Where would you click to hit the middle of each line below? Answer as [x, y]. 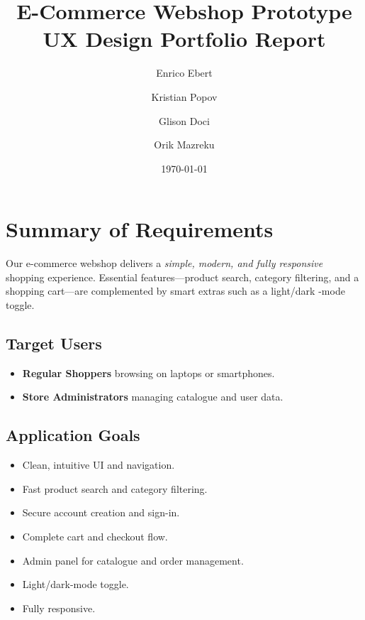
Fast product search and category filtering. [115, 488]
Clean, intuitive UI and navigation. [99, 465]
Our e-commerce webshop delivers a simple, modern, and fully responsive [164, 263]
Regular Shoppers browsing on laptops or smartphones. [148, 372]
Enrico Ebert [184, 73]
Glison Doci [184, 120]
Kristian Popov [184, 96]
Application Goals [73, 435]
